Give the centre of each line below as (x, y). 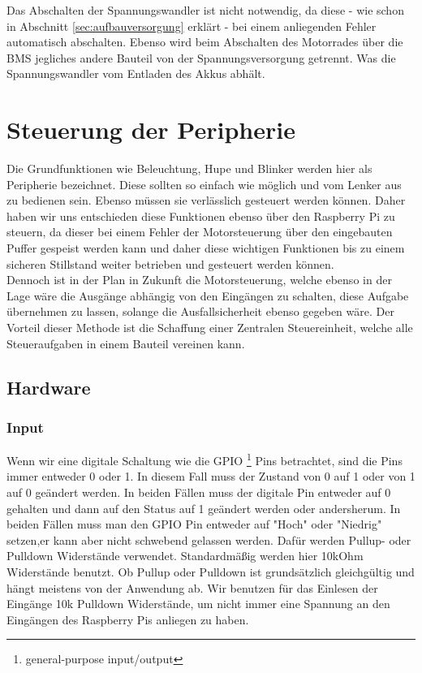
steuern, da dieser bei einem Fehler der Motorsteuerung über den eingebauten (200, 232)
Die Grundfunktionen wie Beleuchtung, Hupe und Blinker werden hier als (189, 168)
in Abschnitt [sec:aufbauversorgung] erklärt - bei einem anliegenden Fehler (192, 26)
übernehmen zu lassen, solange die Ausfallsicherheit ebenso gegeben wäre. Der (200, 311)
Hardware (49, 387)
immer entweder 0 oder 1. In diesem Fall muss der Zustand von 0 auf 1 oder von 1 (211, 476)
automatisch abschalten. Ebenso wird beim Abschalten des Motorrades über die (205, 42)
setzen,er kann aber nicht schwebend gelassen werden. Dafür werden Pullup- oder (209, 539)
